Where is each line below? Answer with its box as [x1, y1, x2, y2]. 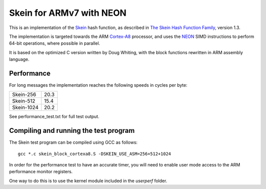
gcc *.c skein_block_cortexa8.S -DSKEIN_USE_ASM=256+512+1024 [18, 151, 171, 157]
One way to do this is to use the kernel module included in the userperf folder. [9, 178, 167, 184]
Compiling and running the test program [9, 126, 135, 135]
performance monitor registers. [9, 169, 73, 175]
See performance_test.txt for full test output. [9, 114, 100, 120]
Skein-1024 [12, 104, 39, 111]
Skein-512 [12, 97, 35, 104]
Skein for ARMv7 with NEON [9, 7, 127, 18]
